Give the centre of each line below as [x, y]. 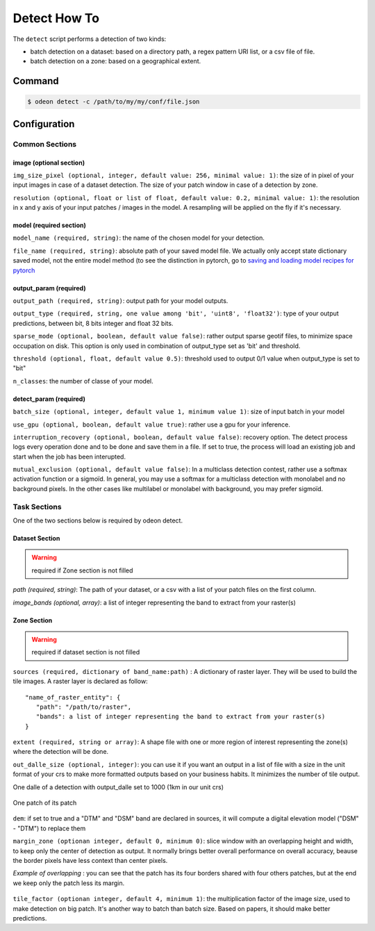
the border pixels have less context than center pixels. [90, 860]
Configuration [44, 124]
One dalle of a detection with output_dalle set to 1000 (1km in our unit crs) [118, 787]
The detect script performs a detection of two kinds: [90, 39]
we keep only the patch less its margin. [69, 883]
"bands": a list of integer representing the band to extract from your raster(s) [181, 717]
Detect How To [56, 18]
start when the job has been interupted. [69, 456]
